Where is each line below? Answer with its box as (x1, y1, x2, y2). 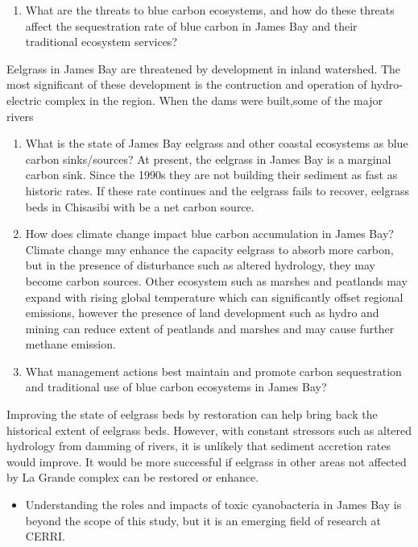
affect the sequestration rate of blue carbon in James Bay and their (25, 17, 358, 34)
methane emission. (25, 336, 116, 353)
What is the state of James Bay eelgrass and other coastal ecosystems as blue (25, 135, 408, 152)
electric (6, 91, 42, 108)
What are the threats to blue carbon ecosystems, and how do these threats (25, 2, 395, 18)
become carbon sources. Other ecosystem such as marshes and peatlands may (25, 272, 408, 289)
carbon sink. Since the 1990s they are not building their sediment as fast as (25, 166, 398, 183)
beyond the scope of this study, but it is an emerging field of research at (25, 512, 381, 528)
